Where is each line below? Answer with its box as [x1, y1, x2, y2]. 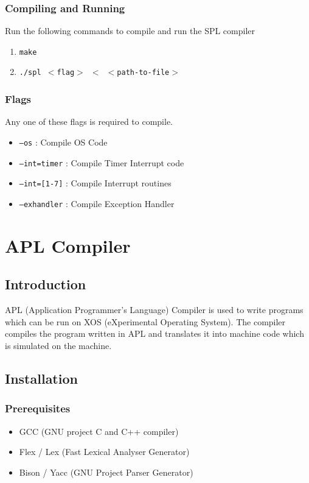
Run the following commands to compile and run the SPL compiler [5, 24, 255, 37]
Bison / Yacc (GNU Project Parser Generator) [19, 465, 193, 478]
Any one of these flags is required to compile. [5, 115, 173, 128]
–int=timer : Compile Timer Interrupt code [19, 156, 184, 169]
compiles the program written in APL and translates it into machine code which [5, 327, 304, 340]
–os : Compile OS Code [19, 135, 108, 148]
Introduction [5, 275, 86, 294]
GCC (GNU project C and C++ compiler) [19, 425, 179, 437]
